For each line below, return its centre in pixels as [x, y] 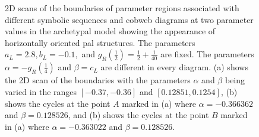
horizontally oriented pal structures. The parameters [100, 42]
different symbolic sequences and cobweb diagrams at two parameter [129, 19]
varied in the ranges [41, 91]
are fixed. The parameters [207, 54]
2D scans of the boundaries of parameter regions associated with [122, 8]
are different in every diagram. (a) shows [174, 67]
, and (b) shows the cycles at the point [138, 115]
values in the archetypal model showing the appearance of [110, 31]
